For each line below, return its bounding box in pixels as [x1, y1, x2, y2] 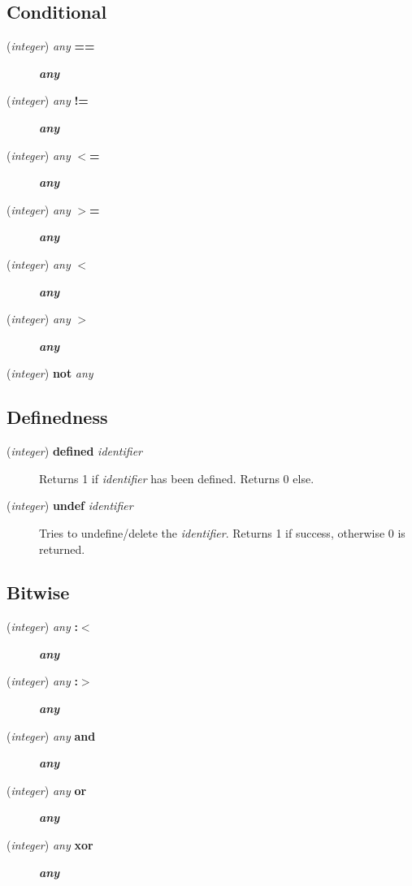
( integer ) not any [7, 365, 93, 382]
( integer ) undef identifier [7, 497, 133, 514]
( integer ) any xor [7, 836, 93, 854]
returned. [39, 540, 85, 557]
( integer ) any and [7, 727, 96, 744]
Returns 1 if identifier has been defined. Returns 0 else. [39, 469, 314, 486]
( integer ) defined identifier [7, 443, 143, 460]
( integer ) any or [7, 781, 87, 798]
